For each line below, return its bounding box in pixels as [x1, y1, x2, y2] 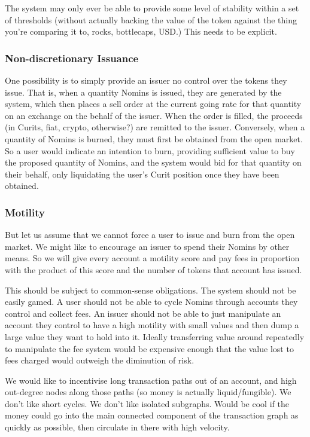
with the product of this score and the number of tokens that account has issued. [5, 263, 302, 276]
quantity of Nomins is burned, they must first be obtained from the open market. [5, 132, 303, 145]
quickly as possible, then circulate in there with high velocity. [5, 421, 230, 433]
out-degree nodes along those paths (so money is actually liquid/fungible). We [5, 386, 291, 398]
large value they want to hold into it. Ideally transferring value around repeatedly [5, 330, 305, 343]
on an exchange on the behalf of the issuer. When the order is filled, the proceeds [5, 109, 303, 121]
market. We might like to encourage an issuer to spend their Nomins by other [5, 240, 290, 252]
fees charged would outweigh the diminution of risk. [5, 354, 194, 366]
